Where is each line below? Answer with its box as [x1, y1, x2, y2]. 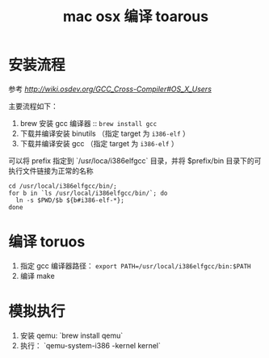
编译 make [19, 271, 55, 280]
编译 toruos [8, 233, 86, 251]
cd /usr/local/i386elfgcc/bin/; [8, 182, 117, 190]
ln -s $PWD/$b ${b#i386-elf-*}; [15, 196, 125, 204]
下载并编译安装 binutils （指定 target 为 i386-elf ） [19, 128, 190, 138]
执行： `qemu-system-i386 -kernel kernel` [19, 340, 162, 350]
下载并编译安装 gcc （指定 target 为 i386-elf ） [19, 138, 179, 148]
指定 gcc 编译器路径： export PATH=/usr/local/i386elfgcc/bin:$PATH [19, 260, 252, 271]
